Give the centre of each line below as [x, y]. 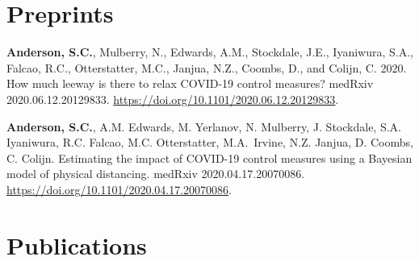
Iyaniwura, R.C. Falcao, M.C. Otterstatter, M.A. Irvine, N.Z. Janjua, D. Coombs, [210, 142]
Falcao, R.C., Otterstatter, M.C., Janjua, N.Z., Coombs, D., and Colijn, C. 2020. [207, 67]
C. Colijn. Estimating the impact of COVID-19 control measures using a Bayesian [209, 157]
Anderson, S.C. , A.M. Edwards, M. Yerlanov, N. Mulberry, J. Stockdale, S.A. [204, 126]
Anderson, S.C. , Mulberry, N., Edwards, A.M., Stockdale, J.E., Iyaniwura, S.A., [210, 52]
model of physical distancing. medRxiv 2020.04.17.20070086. [156, 174]
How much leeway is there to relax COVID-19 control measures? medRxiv [190, 83]
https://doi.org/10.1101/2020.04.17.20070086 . [119, 189]
